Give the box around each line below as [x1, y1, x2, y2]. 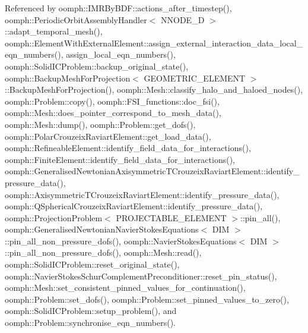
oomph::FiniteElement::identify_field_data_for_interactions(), [5, 153, 235, 165]
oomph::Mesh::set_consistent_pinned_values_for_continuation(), [5, 281, 246, 294]
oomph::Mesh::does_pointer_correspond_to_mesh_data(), [5, 106, 221, 119]
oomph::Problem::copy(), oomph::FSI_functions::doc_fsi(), [5, 95, 220, 107]
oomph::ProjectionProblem [5, 211, 103, 224]
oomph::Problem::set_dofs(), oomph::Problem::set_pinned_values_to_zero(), [5, 293, 289, 305]
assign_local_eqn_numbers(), [66, 48, 176, 61]
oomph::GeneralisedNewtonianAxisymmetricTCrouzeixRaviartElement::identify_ [5, 165, 300, 177]
